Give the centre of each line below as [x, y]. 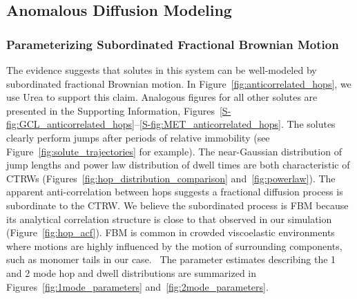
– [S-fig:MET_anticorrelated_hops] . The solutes [235, 124]
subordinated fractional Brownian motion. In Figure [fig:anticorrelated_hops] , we [179, 83]
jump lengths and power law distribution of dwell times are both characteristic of [178, 165]
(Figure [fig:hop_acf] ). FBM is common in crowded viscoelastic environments [171, 232]
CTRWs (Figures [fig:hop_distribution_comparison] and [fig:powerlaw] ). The [171, 178]
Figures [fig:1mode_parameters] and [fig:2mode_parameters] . [137, 286]
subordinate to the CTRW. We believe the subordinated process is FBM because [177, 205]
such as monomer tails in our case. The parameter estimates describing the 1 [171, 259]
